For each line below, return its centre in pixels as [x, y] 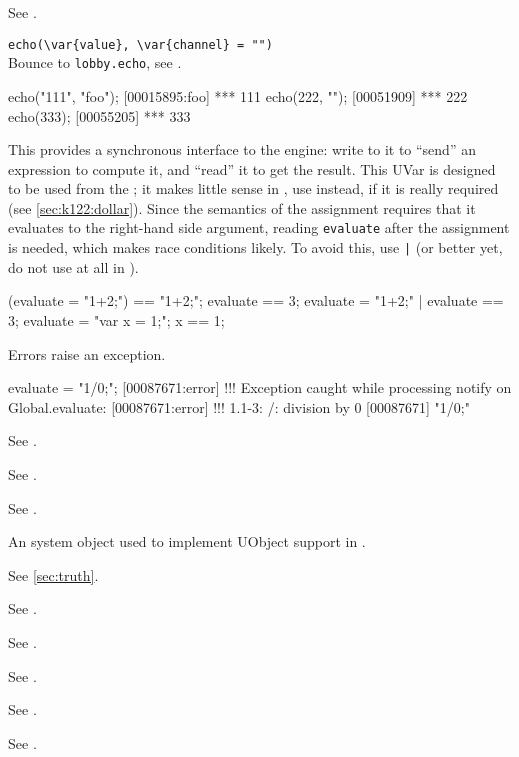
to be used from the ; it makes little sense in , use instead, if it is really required [253, 188]
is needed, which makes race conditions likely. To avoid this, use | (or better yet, [255, 247]
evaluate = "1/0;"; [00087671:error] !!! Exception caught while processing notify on [260, 387]
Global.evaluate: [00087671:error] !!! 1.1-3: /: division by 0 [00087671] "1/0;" [239, 406]
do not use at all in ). [73, 266]
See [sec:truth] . [53, 574]
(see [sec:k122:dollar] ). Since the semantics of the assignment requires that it [242, 207]
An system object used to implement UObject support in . [187, 541]
